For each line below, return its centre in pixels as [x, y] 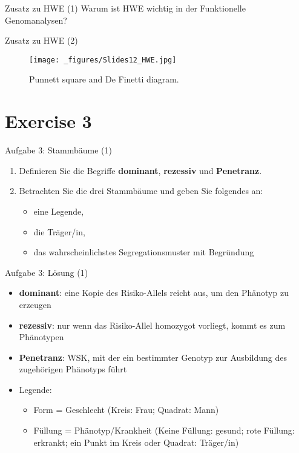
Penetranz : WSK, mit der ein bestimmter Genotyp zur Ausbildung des [153, 357]
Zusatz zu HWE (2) [41, 40]
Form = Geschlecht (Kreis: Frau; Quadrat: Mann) [126, 410]
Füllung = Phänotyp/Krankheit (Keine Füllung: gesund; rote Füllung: [164, 430]
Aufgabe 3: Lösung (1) [47, 272]
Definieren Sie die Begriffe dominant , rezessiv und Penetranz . [140, 170]
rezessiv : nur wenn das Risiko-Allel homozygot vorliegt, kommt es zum [152, 325]
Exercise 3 [48, 121]
